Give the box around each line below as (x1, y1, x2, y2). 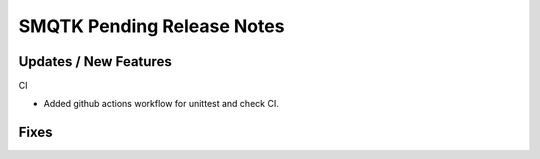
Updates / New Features (18, 53, 172, 70)
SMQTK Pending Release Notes (18, 15, 285, 37)
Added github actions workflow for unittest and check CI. (43, 98, 279, 110)
